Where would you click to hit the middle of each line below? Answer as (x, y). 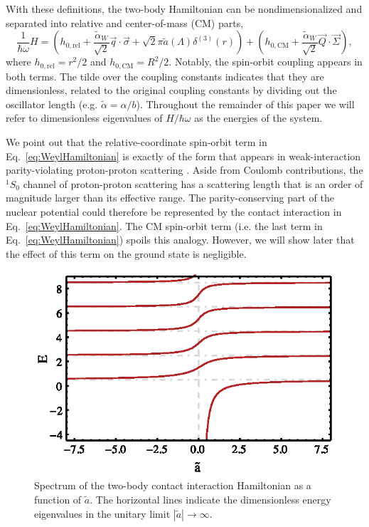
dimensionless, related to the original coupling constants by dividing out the (171, 90)
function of (58, 499)
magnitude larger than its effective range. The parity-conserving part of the (170, 198)
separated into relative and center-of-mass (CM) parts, (125, 22)
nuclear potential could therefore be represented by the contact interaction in (174, 211)
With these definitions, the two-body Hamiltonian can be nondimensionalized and (184, 9)
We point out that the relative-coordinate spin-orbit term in (137, 142)
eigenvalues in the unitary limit (102, 513)
